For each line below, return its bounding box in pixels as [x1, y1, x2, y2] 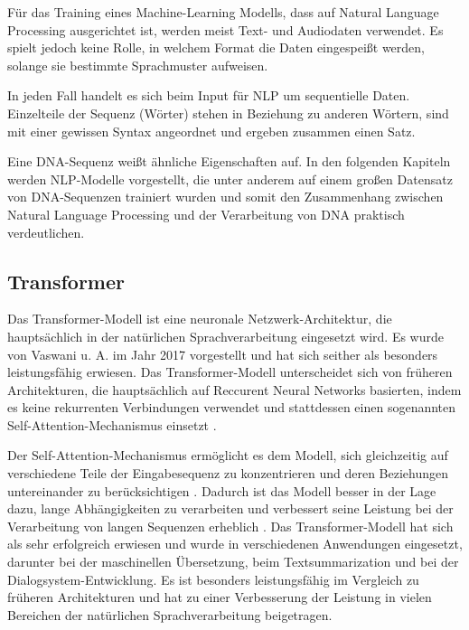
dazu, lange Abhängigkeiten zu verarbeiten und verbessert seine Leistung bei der [7, 499, 454, 518]
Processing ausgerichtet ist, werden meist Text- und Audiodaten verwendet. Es [7, 20, 444, 39]
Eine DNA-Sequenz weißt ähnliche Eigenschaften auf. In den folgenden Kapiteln [7, 152, 451, 171]
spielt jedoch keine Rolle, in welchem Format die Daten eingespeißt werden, [7, 38, 425, 57]
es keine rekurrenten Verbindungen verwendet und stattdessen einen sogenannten [7, 398, 456, 417]
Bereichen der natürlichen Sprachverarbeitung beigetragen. [7, 605, 333, 624]
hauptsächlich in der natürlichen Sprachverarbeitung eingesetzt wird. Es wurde [7, 326, 444, 345]
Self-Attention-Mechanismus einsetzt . [7, 415, 217, 434]
